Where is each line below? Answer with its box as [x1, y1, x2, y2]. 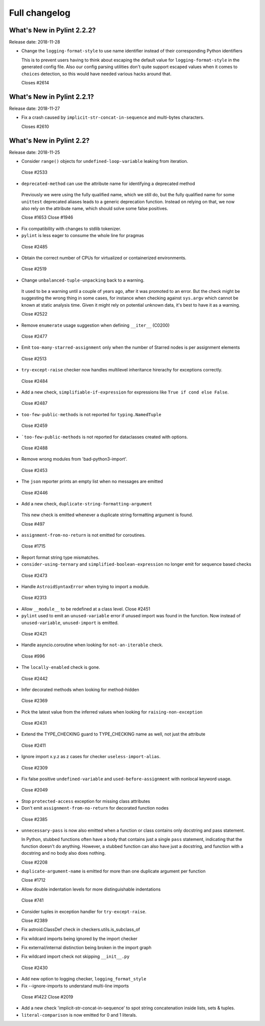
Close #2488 [21, 445, 48, 451]
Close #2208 [21, 859, 48, 865]
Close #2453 [21, 467, 48, 473]
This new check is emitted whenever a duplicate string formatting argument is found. [21, 512, 193, 518]
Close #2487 [21, 400, 48, 406]
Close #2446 [21, 490, 48, 496]
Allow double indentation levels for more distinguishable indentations [21, 886, 161, 892]
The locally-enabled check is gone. [21, 664, 101, 670]
